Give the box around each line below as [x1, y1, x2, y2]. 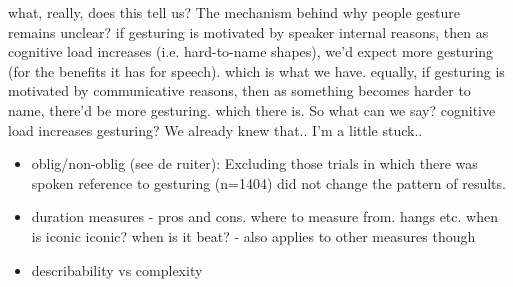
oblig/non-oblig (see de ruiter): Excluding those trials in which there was [31, 153, 478, 174]
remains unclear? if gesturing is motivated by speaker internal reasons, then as [8, 21, 489, 42]
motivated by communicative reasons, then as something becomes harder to [8, 80, 471, 101]
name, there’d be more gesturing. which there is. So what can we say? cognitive [8, 99, 496, 120]
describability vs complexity [31, 259, 203, 280]
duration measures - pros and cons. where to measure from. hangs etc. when [31, 206, 498, 227]
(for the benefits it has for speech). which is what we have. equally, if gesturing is [8, 60, 505, 81]
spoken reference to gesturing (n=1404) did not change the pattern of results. [31, 172, 506, 193]
